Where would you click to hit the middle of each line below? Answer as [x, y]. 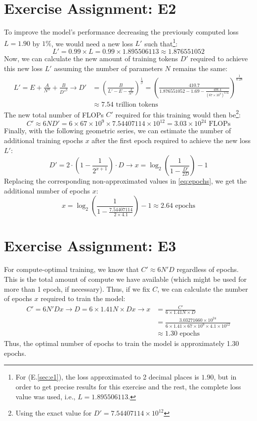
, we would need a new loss [92, 43]
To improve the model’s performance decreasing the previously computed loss [121, 32]
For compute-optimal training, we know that [71, 269]
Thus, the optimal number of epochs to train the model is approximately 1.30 [122, 343]
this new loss [23, 68]
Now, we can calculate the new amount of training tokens [91, 58]
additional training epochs [43, 140]
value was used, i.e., [45, 396]
